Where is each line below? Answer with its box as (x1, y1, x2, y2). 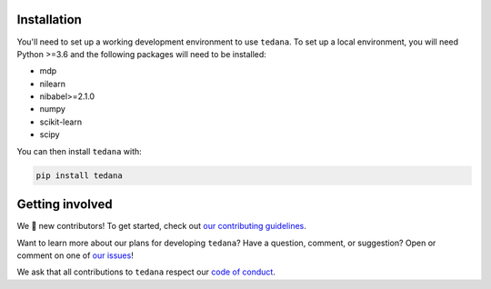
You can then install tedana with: (16, 145, 143, 156)
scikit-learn (39, 116, 82, 127)
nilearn (39, 78, 65, 89)
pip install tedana (35, 170, 123, 181)
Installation (16, 12, 82, 27)
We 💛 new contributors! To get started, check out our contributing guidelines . (16, 221, 306, 232)
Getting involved (16, 196, 113, 213)
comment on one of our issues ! (16, 250, 134, 261)
